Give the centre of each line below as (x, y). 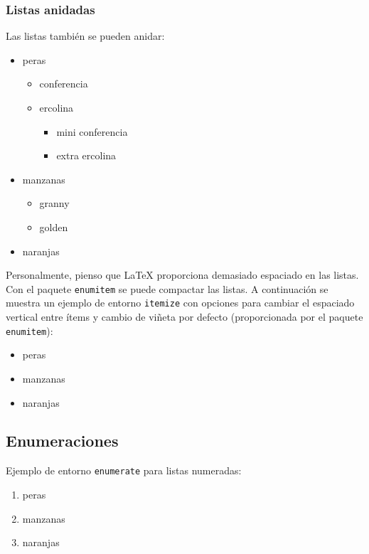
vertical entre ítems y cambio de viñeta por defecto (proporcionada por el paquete (184, 317)
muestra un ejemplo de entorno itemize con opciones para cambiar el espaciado (180, 303)
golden (54, 227)
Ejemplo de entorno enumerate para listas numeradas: (124, 470)
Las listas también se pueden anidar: (85, 36)
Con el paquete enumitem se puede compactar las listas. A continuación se (167, 288)
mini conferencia (92, 131)
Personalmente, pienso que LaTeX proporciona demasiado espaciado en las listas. (182, 275)
